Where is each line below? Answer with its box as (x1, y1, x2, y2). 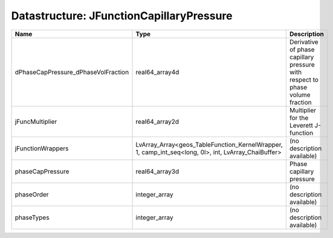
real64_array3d (135, 167, 179, 175)
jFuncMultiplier (15, 117, 57, 126)
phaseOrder (15, 190, 49, 199)
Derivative (289, 37, 318, 46)
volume (289, 91, 311, 99)
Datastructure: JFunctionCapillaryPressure (11, 9, 233, 22)
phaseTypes (15, 213, 50, 222)
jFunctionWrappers (15, 144, 69, 152)
